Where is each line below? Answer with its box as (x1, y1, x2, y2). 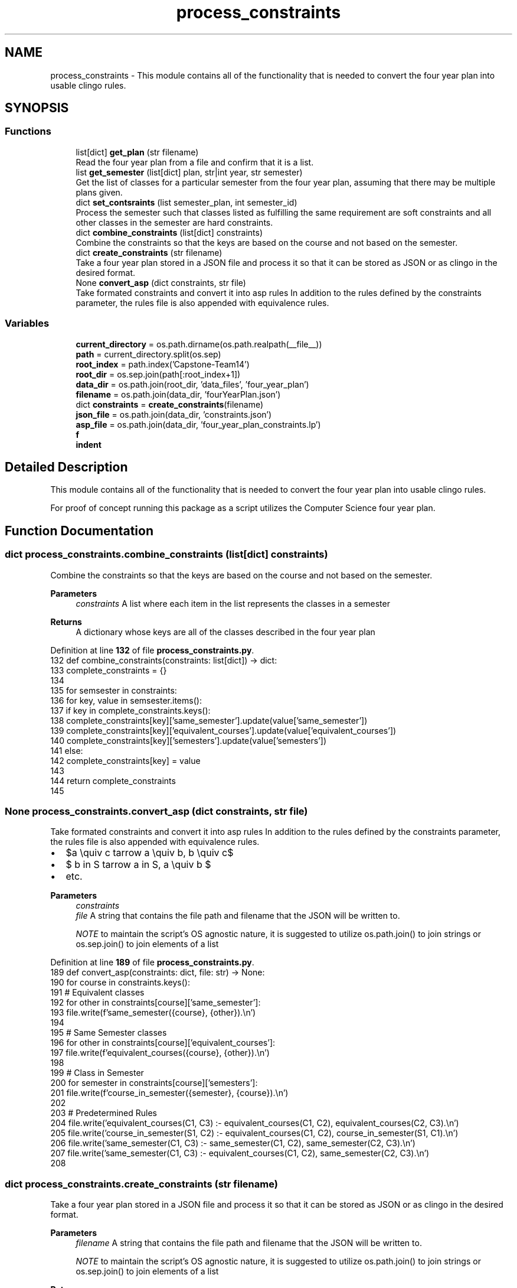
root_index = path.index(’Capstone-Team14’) (76, 359, 250, 369)
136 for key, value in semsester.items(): (50, 695, 202, 705)
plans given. (76, 187, 123, 197)
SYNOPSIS (5, 100, 69, 116)
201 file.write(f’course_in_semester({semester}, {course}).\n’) (50, 1088, 289, 1098)
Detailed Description (5, 459, 128, 474)
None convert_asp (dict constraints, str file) (76, 277, 246, 288)
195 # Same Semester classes (50, 1027, 167, 1038)
